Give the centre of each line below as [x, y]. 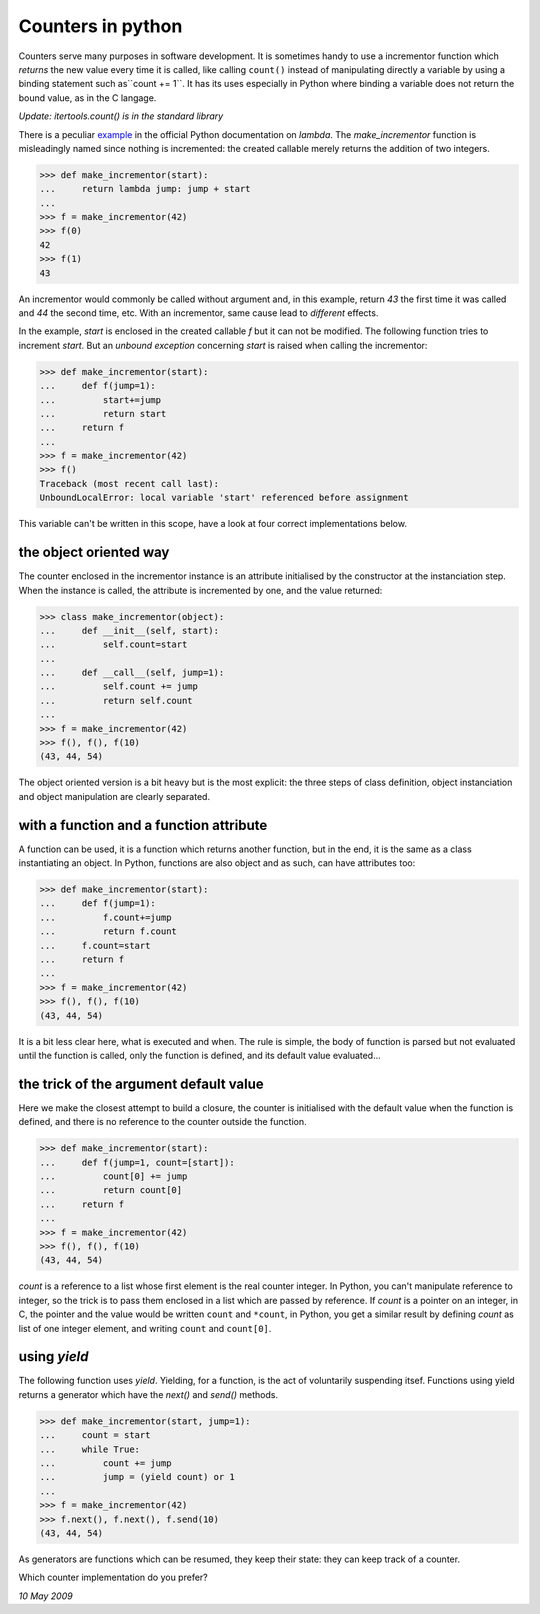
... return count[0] [111, 1190]
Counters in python [100, 26]
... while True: [89, 1449]
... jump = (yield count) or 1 [137, 1477]
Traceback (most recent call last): [129, 483]
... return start [103, 413]
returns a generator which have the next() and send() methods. [148, 1394]
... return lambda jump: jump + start [145, 189]
